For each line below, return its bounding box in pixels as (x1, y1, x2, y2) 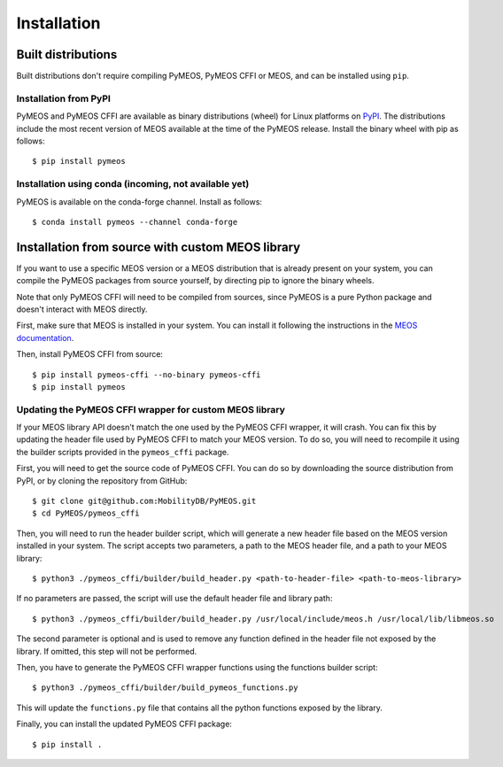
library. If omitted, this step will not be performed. (16, 646, 197, 656)
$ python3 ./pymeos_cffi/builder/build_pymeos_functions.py (32, 683, 298, 693)
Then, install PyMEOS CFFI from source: (16, 349, 164, 360)
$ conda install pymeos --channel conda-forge (32, 217, 238, 227)
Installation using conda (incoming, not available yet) (16, 178, 250, 190)
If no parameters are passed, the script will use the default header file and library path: (16, 593, 333, 604)
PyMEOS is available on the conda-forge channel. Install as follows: (16, 196, 263, 207)
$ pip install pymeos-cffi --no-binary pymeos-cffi (32, 369, 261, 380)
